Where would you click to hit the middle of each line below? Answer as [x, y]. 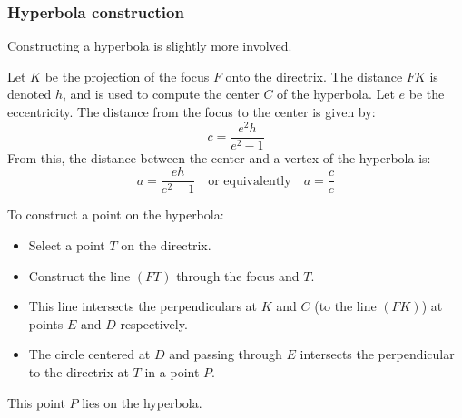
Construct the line [79, 275]
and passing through [226, 354]
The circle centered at [89, 354]
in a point [172, 371]
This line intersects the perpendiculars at [143, 306]
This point [36, 402]
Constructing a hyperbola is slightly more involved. [150, 46]
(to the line [345, 306]
